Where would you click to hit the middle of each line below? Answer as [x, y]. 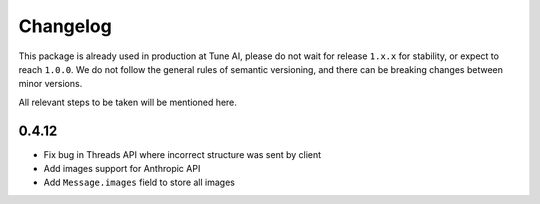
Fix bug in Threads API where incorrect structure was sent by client [182, 154]
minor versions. [50, 84]
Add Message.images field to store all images [139, 182]
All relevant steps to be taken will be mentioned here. [127, 102]
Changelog [65, 26]
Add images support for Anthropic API [122, 169]
